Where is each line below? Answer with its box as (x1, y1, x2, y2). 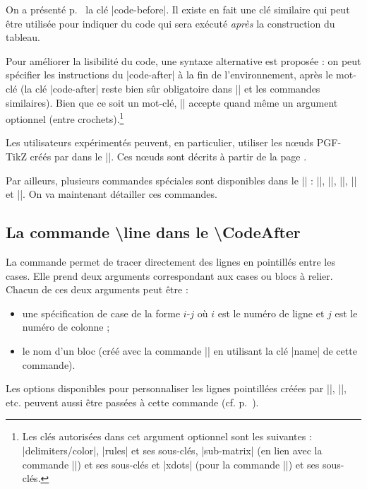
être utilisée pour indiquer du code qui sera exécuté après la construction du (6, 16, 335, 30)
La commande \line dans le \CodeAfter (6, 221, 301, 243)
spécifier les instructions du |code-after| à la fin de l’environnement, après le (6, 67, 333, 82)
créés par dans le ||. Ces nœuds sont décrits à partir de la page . (30, 149, 307, 163)
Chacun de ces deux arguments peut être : (6, 282, 188, 297)
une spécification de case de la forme (22, 305, 181, 320)
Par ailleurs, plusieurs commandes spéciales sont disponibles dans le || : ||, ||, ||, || (6, 172, 357, 187)
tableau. (6, 30, 41, 45)
